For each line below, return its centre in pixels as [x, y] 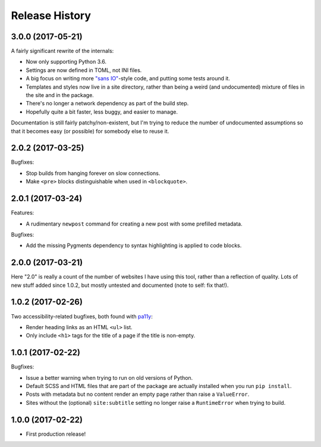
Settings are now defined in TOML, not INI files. [84, 70]
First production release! [56, 434]
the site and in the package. [60, 95]
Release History [51, 15]
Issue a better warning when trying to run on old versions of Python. [109, 377]
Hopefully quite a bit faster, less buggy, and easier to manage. [102, 112]
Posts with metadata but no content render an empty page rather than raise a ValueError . [138, 394]
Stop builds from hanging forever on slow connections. [93, 173]
